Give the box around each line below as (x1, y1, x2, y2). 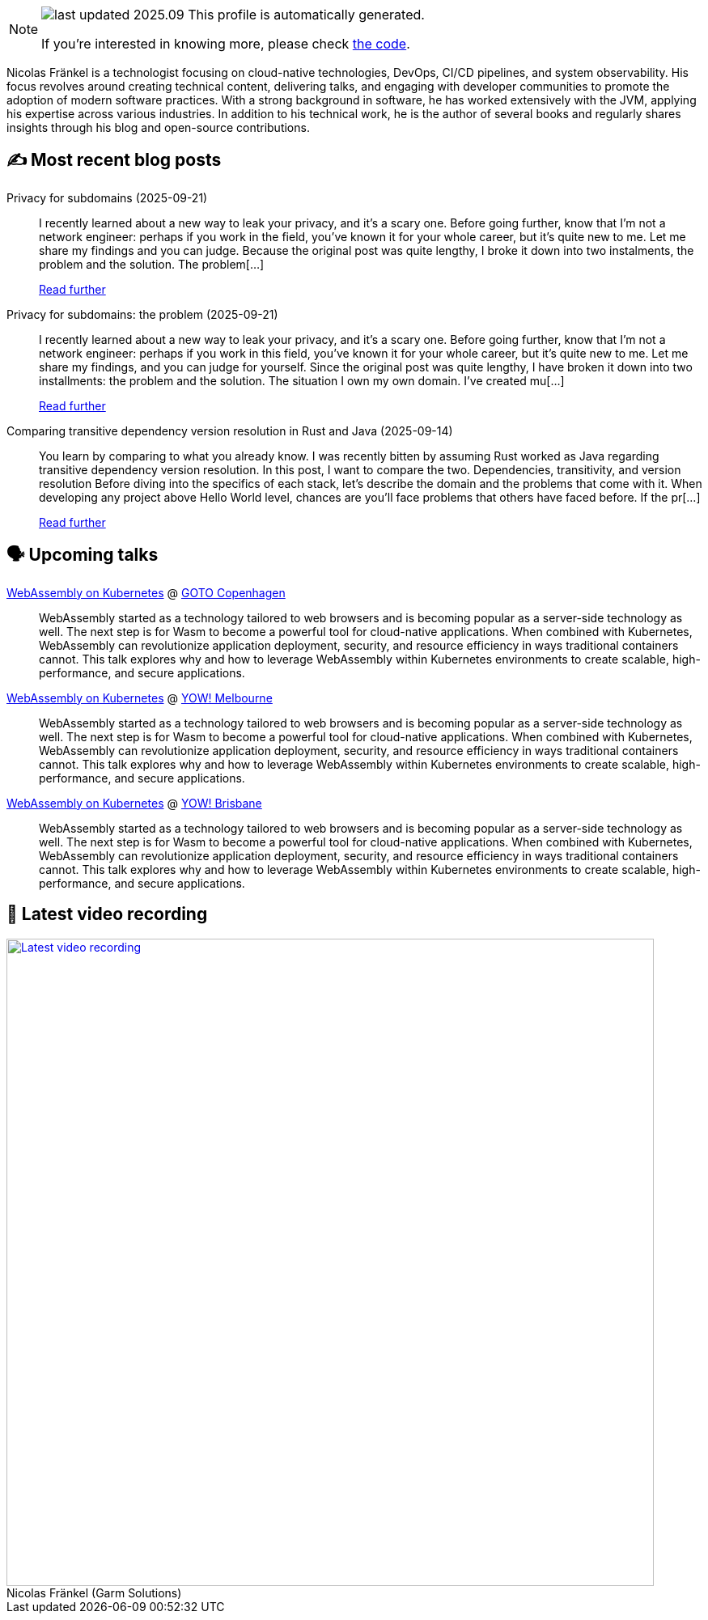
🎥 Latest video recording (6, 904, 208, 925)
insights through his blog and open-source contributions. (6, 121, 310, 134)
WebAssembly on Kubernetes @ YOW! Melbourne (6, 690, 273, 705)
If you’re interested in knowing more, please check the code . (41, 36, 410, 52)
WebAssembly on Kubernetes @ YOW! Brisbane (6, 795, 262, 810)
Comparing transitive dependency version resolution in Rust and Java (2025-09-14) (6, 423, 453, 438)
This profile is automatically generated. (188, 6, 425, 23)
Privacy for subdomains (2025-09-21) (6, 190, 208, 205)
